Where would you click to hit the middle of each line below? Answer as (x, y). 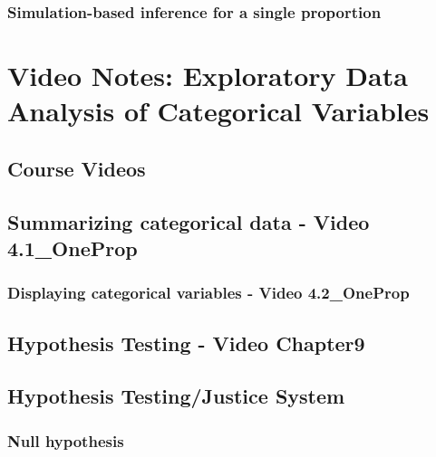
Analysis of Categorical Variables (218, 111)
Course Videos (77, 168)
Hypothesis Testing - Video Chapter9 (186, 343)
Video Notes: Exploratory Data (208, 76)
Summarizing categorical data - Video (189, 221)
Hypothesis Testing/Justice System (176, 396)
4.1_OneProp (73, 248)
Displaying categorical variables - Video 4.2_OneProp (208, 293)
